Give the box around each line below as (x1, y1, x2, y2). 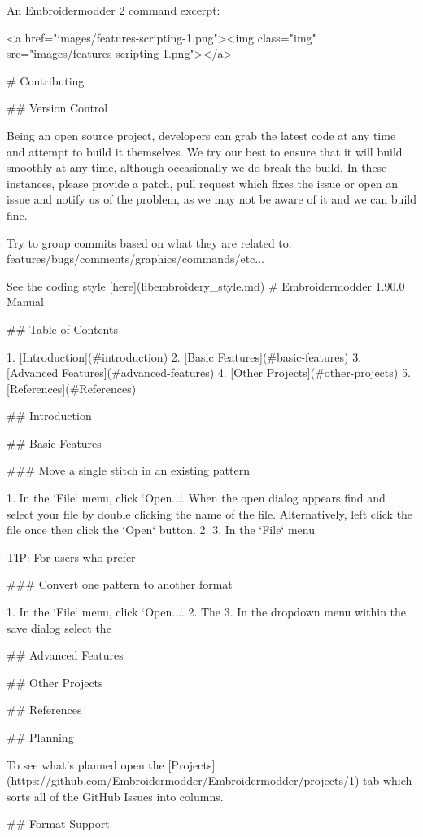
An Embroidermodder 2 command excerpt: (7, 2, 220, 18)
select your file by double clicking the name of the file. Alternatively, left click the (7, 505, 413, 522)
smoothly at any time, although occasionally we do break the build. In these (7, 159, 387, 176)
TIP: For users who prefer (7, 548, 136, 565)
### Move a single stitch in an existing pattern (7, 462, 250, 479)
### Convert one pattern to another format (7, 576, 233, 593)
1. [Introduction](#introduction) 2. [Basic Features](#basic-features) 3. (7, 348, 362, 365)
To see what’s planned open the (7, 756, 164, 773)
